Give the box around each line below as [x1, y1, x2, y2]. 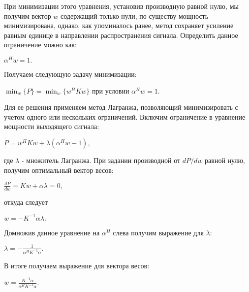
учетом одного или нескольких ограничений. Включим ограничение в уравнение [4, 111, 246, 122]
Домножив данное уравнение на [4, 227, 100, 237]
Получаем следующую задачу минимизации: [4, 69, 137, 79]
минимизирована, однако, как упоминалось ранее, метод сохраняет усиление [4, 20, 234, 31]
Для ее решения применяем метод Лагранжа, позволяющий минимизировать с [4, 102, 238, 112]
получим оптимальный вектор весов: [4, 164, 114, 175]
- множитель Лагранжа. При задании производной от [21, 155, 181, 165]
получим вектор [4, 10, 51, 21]
